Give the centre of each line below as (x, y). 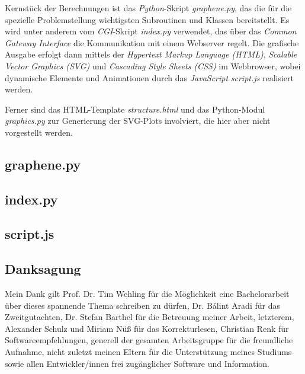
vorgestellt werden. (39, 132)
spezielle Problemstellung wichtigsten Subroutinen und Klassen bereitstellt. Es (147, 19)
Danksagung (43, 269)
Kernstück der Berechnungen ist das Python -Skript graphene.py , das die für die (148, 8)
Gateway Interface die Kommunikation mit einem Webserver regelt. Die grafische (152, 42)
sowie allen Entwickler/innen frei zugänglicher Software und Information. (137, 363)
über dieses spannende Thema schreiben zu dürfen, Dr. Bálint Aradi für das (142, 305)
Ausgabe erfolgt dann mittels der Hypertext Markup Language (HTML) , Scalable (151, 54)
